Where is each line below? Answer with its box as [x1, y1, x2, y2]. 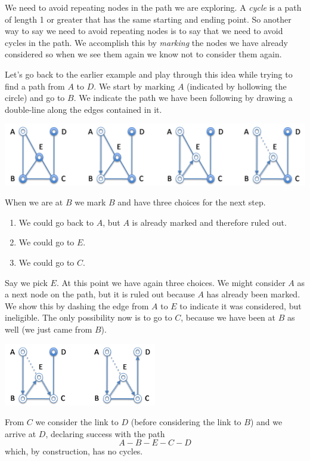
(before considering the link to [131, 416, 241, 428]
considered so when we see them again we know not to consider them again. [5, 48, 282, 60]
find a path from [5, 79, 65, 92]
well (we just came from [5, 323, 92, 336]
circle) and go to [5, 91, 65, 104]
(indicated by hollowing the [187, 79, 287, 92]
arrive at [5, 427, 36, 440]
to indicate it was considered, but [179, 299, 302, 312]
